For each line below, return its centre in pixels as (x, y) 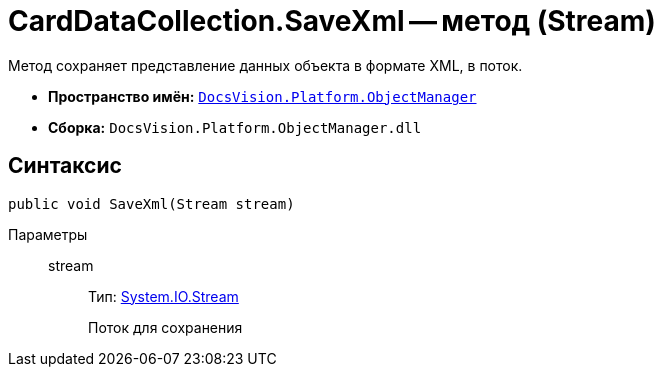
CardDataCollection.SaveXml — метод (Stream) (332, 21)
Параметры (48, 234)
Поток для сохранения (165, 327)
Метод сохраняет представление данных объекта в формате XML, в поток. (265, 65)
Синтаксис (65, 166)
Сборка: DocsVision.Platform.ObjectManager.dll (235, 127)
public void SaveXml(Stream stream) (151, 203)
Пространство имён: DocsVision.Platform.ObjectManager (262, 96)
